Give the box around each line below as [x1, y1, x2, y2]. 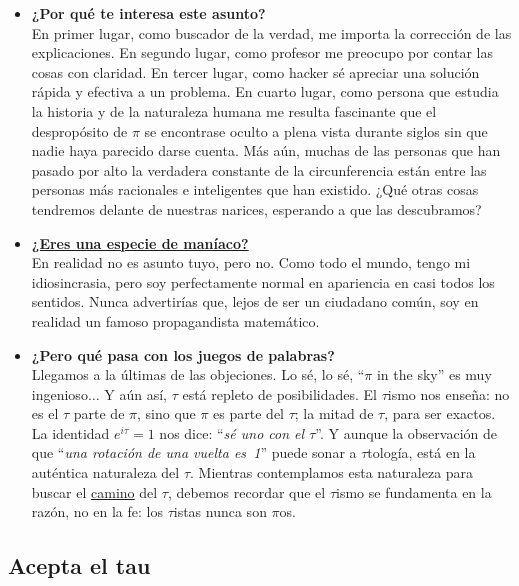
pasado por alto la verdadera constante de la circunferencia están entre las [31, 159, 487, 180]
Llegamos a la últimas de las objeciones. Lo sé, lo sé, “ [31, 364, 365, 385]
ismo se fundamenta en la [336, 481, 492, 502]
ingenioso [31, 383, 88, 404]
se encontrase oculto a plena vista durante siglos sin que [144, 120, 488, 141]
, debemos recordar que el [167, 481, 326, 502]
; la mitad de [294, 403, 374, 424]
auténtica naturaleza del [31, 462, 180, 483]
